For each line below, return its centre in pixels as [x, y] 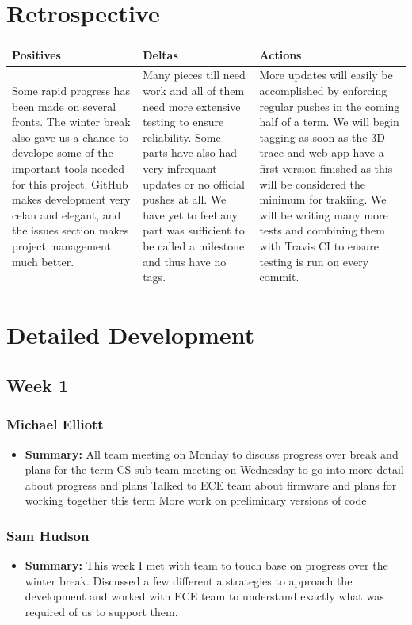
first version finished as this [326, 168]
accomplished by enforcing [323, 91]
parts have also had [190, 152]
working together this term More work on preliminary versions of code [196, 500]
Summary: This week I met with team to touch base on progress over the [206, 565]
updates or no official [194, 183]
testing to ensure [183, 122]
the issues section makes [71, 230]
